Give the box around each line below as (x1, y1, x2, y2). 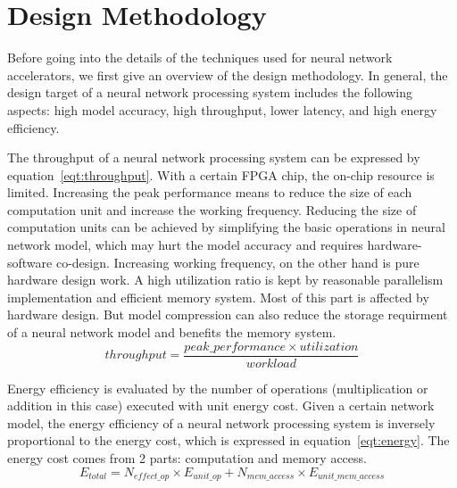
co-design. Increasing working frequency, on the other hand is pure (55, 252, 420, 271)
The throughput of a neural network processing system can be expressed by (7, 148, 420, 167)
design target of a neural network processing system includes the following (7, 83, 413, 102)
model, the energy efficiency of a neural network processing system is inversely (7, 413, 436, 432)
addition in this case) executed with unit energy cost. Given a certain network (7, 396, 435, 415)
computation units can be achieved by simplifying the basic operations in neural (7, 218, 445, 236)
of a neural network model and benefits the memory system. (7, 323, 337, 342)
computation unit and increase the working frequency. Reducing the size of (7, 200, 417, 219)
